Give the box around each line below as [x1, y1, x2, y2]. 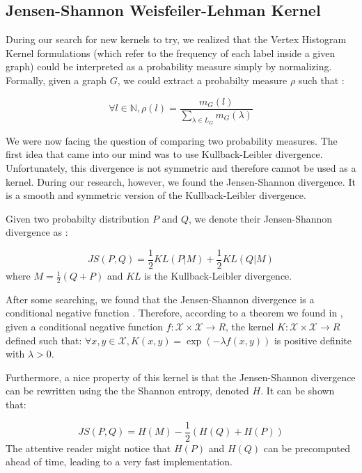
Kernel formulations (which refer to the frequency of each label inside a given [6, 45, 336, 60]
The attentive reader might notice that [6, 440, 171, 455]
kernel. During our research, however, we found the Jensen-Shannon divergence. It [6, 174, 356, 189]
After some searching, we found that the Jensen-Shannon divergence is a [6, 291, 315, 306]
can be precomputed [263, 440, 350, 455]
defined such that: [6, 332, 82, 347]
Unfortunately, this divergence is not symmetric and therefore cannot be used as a [6, 161, 356, 175]
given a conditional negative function [6, 319, 163, 334]
